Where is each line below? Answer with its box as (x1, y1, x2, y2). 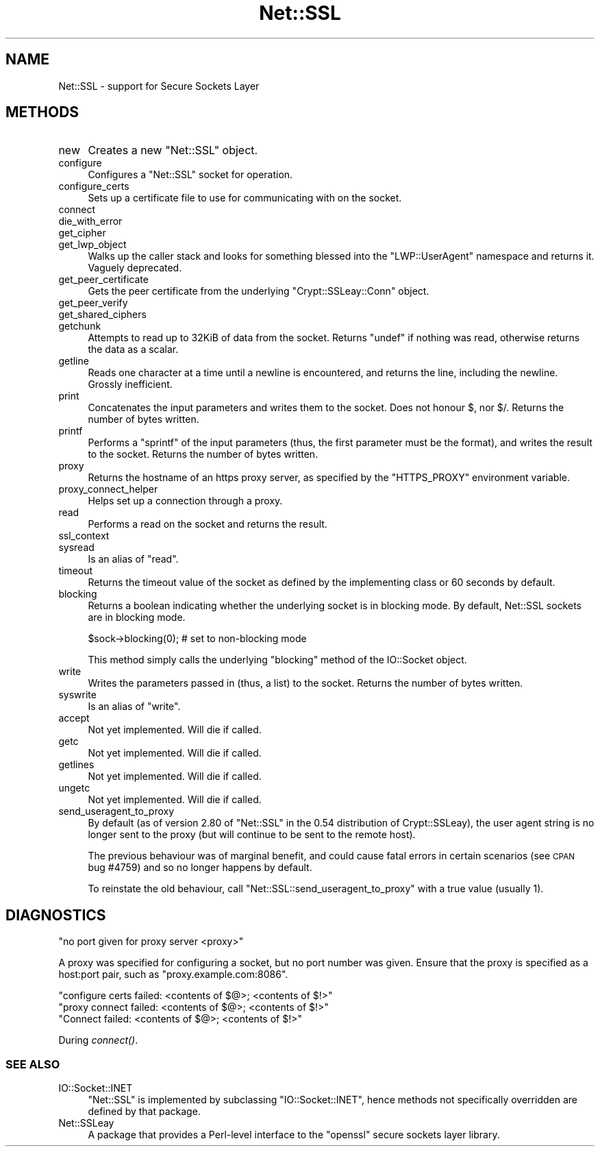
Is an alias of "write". (88, 700, 181, 713)
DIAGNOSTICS (5, 906, 106, 924)
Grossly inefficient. (88, 378, 173, 391)
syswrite (58, 689, 97, 701)
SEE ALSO (5, 1057, 60, 1071)
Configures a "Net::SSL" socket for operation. (88, 169, 293, 181)
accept (58, 712, 90, 724)
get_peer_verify (58, 297, 128, 309)
